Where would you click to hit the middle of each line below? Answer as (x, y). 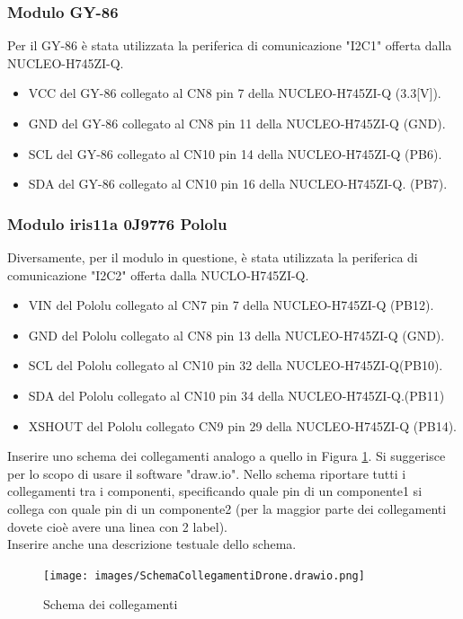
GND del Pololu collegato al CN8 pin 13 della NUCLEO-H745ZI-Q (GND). (236, 335)
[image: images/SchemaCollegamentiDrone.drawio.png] (204, 575)
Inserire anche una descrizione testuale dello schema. (152, 544)
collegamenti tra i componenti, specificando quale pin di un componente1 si (215, 491)
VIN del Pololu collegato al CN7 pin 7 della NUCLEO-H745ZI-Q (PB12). (231, 305)
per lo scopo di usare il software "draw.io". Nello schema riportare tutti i (207, 473)
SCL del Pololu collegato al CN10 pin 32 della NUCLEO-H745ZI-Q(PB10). (236, 365)
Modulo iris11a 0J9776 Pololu (117, 223)
